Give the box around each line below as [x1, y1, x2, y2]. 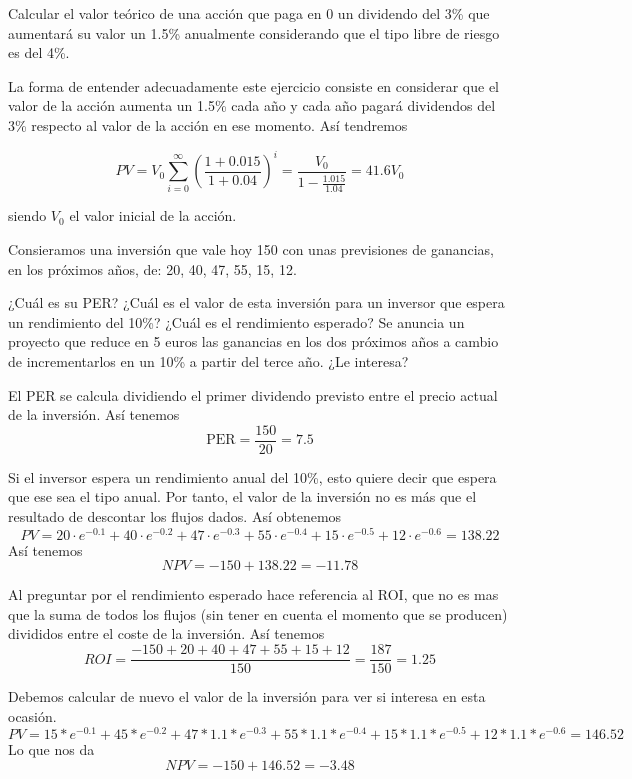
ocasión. [8, 705, 57, 726]
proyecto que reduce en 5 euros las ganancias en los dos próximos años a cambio [8, 331, 499, 352]
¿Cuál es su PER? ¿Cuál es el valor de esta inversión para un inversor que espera [8, 292, 505, 313]
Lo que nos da [8, 739, 95, 760]
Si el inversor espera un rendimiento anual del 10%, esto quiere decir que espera [8, 466, 497, 487]
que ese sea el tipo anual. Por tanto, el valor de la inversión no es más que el [8, 486, 477, 507]
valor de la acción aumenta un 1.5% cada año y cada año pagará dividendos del [8, 95, 496, 116]
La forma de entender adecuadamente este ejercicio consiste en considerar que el [8, 75, 500, 96]
